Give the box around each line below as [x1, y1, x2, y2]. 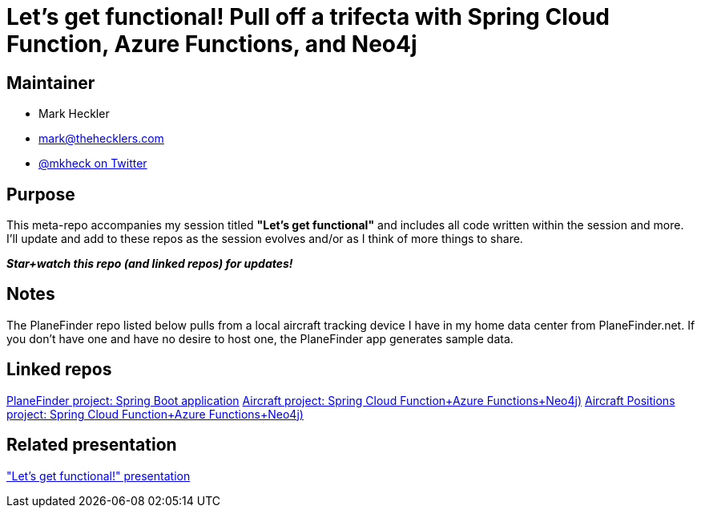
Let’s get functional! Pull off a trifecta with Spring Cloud [6, 3, 610, 30]
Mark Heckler [38, 107, 110, 121]
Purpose [6, 184, 75, 204]
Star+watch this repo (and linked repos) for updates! [6, 257, 293, 271]
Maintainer [6, 72, 95, 93]
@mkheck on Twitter [38, 156, 147, 171]
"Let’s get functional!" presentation [6, 468, 191, 483]
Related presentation [6, 435, 177, 455]
